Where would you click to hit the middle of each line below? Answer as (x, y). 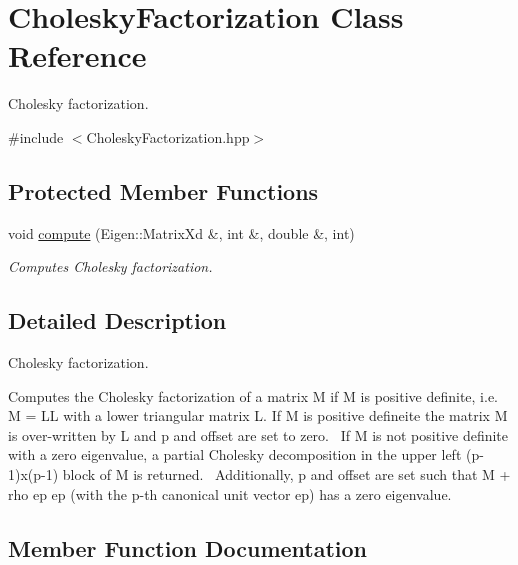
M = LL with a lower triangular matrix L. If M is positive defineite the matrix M (258, 415)
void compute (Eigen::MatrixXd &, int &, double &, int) (181, 232)
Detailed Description (117, 320)
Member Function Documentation (188, 547)
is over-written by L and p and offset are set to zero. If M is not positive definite (258, 434)
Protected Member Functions (163, 190)
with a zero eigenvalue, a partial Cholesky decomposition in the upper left (235, 454)
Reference (77, 55)
